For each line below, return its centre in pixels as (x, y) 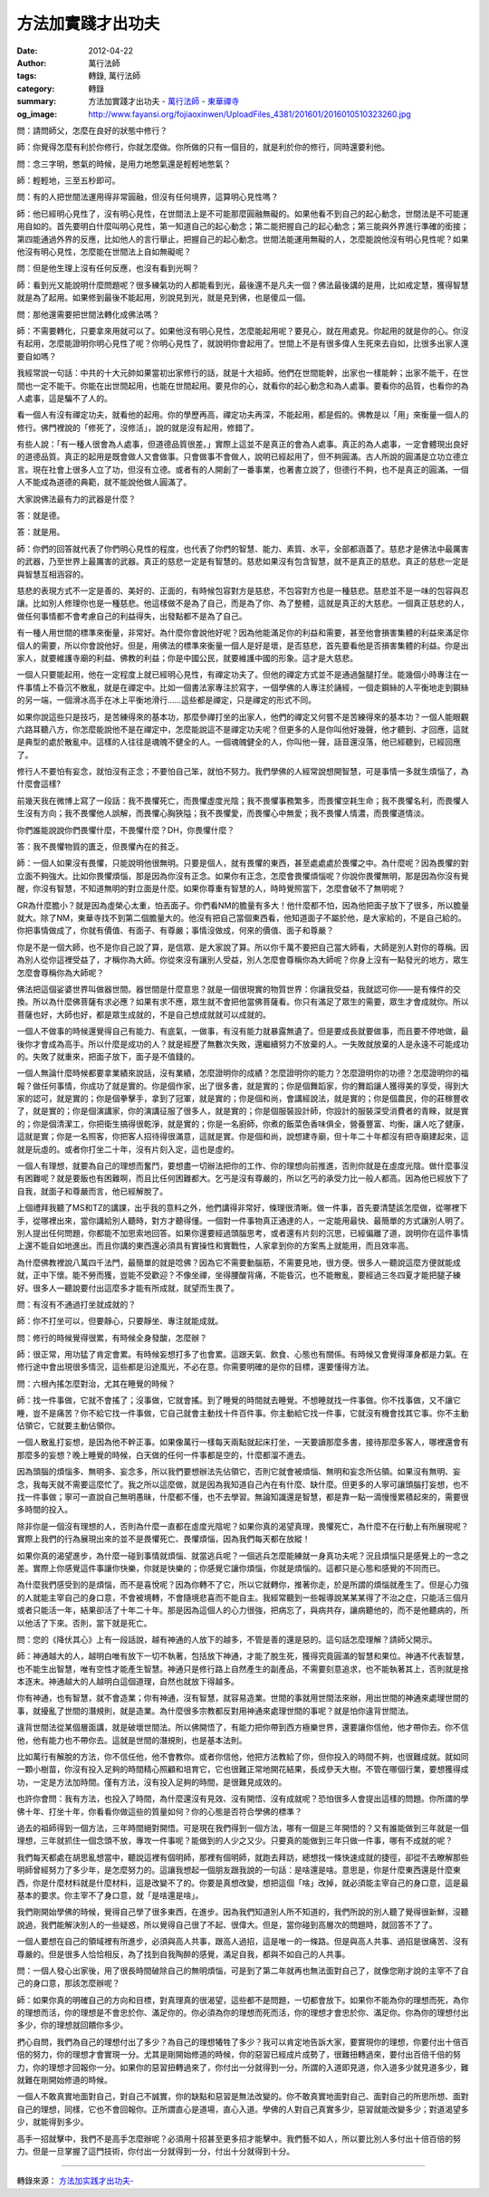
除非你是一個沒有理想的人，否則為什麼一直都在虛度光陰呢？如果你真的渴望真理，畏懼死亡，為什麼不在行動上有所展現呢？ (243, 1526)
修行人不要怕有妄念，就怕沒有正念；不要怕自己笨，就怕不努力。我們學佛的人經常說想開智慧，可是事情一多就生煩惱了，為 (243, 772)
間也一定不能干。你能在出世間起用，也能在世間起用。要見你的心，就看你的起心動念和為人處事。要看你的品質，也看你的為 (243, 386)
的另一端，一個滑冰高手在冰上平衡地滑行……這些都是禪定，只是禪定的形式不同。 (167, 700)
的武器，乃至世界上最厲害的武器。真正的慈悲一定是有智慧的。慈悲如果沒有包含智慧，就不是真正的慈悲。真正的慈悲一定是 (243, 561)
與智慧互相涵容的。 (53, 574)
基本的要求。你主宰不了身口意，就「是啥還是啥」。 (110, 1895)
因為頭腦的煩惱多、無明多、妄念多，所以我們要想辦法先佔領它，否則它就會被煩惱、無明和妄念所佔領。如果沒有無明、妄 (239, 1472)
